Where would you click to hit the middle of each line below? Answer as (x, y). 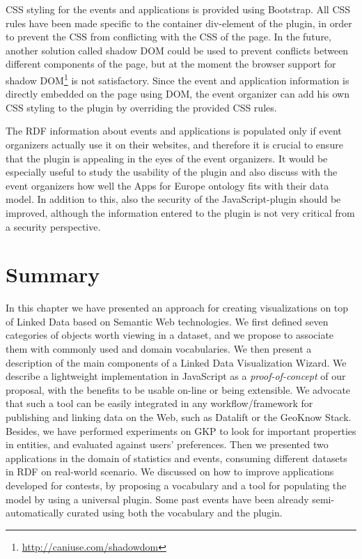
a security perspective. (53, 226)
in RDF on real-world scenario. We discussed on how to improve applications (170, 472)
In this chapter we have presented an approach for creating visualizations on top (177, 308)
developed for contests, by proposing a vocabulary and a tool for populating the (176, 485)
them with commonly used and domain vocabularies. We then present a (159, 349)
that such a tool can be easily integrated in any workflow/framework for (159, 403)
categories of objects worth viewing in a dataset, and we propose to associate (170, 335)
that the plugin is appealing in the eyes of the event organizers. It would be (167, 158)
